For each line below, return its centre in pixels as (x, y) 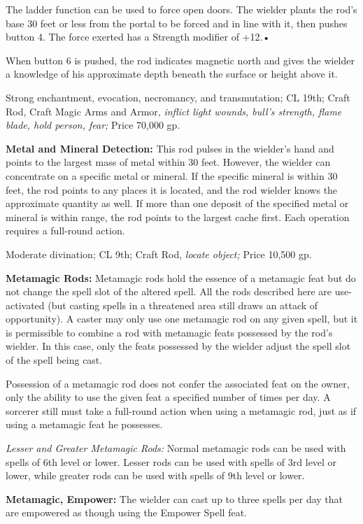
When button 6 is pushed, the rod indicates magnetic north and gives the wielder (180, 60)
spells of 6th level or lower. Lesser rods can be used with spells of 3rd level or (171, 461)
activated (25, 305)
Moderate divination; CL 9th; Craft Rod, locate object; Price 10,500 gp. (159, 254)
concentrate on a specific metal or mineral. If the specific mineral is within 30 (172, 175)
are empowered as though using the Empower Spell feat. (127, 512)
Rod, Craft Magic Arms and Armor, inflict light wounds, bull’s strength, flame (174, 111)
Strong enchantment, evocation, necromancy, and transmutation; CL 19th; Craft (178, 97)
